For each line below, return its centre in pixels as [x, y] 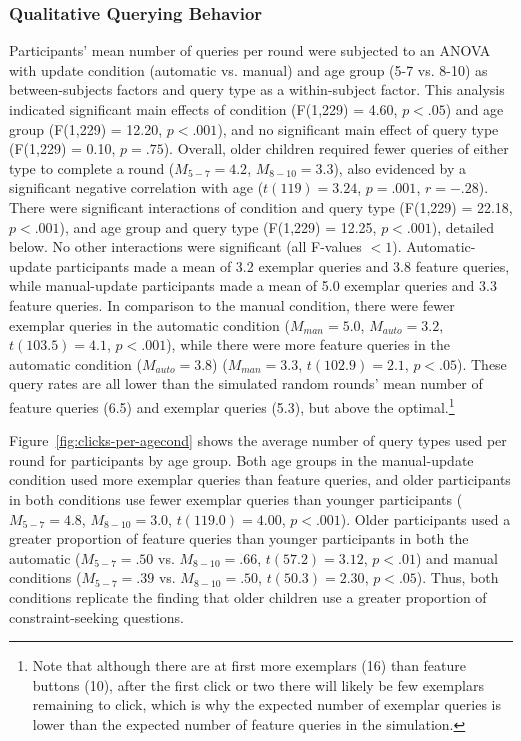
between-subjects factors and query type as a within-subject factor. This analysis [257, 89]
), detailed [462, 226]
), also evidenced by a [400, 167]
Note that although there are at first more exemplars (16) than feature [249, 665]
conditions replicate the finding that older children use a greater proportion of [248, 596]
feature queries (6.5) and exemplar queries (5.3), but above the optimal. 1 [232, 405]
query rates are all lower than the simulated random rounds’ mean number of [246, 383]
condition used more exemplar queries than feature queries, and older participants [260, 479]
